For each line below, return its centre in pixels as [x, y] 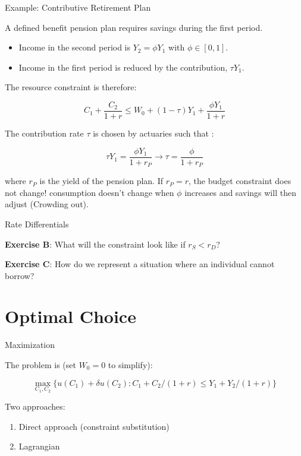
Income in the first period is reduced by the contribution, [123, 67]
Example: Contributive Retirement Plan [78, 7]
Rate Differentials [37, 224]
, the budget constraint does [240, 181]
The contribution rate [44, 133]
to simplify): [130, 365]
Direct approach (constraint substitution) [94, 426]
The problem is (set [40, 365]
